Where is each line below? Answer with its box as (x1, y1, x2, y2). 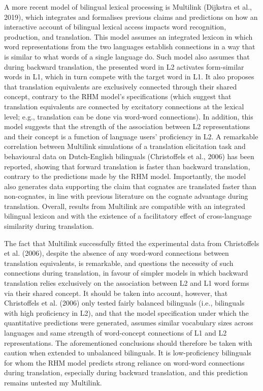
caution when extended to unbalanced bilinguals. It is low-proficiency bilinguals (4, 347, 251, 358)
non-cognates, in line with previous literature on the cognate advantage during (4, 191, 248, 201)
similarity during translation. (4, 221, 94, 231)
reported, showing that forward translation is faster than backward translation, (4, 161, 250, 171)
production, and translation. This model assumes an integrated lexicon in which (4, 31, 253, 42)
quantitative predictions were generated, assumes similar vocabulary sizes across (4, 317, 253, 328)
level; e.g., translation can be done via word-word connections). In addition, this (4, 111, 253, 122)
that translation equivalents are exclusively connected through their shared (4, 81, 237, 92)
